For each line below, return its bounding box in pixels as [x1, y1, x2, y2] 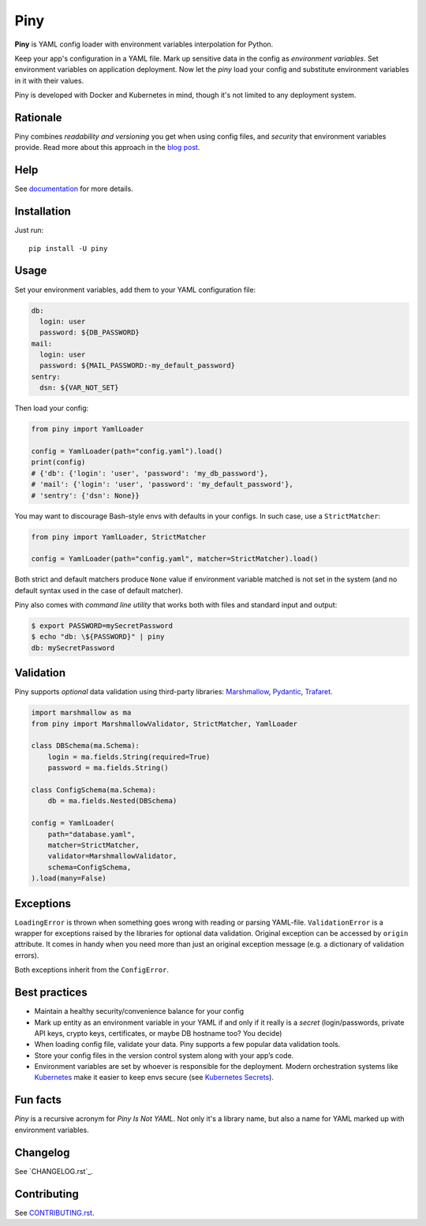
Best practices [14, 986, 88, 1000]
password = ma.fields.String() [47, 764, 169, 772]
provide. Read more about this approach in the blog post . [14, 143, 200, 152]
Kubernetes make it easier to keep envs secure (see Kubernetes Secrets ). [34, 1073, 274, 1082]
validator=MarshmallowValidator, [47, 852, 177, 861]
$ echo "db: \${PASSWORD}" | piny [31, 632, 165, 641]
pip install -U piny [28, 244, 108, 252]
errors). [14, 951, 39, 960]
